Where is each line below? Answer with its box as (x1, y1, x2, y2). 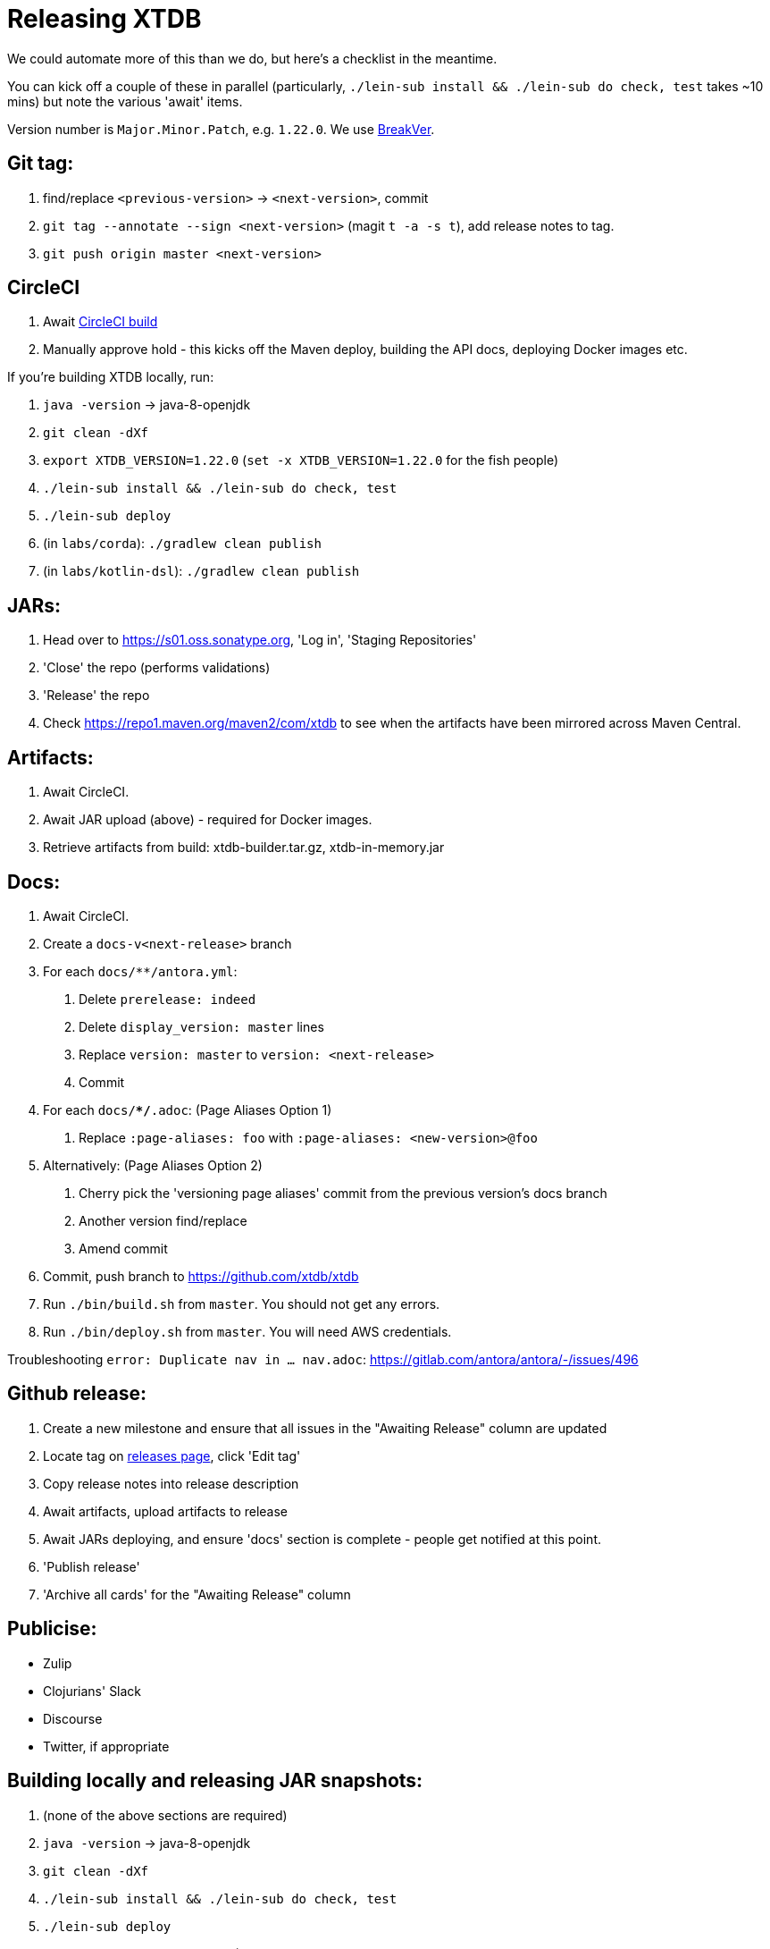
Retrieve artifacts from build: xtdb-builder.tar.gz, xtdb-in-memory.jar (43, 840, 445, 856)
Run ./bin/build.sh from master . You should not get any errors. (43, 1295, 440, 1312)
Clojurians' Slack (43, 1683, 142, 1699)
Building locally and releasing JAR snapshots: (7, 1769, 423, 1793)
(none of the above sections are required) (43, 1807, 288, 1823)
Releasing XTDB (7, 4, 202, 34)
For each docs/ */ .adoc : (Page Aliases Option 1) (43, 1101, 332, 1118)
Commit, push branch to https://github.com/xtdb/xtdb (43, 1268, 359, 1284)
